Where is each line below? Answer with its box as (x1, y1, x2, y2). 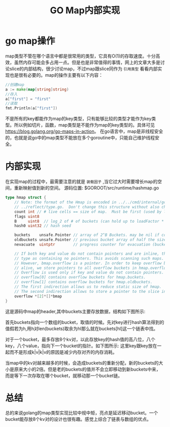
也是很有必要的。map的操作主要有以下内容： (9, 72, 103, 78)
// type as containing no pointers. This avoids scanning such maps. (14, 256, 164, 261)
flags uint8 (14, 214, 39, 219)
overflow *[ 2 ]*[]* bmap (14, 293, 62, 299)
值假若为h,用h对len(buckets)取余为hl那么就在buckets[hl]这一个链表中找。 (5, 325, 158, 331)
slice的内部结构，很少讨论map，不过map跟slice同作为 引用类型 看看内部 (9, 66, 158, 72)
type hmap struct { (5, 195, 47, 200)
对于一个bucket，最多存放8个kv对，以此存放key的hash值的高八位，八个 (5, 336, 156, 342)
